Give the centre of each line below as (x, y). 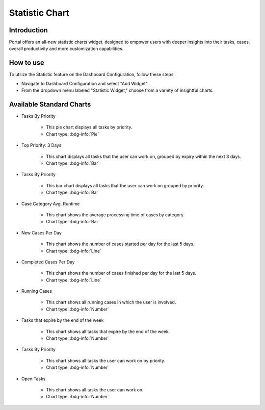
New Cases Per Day (41, 232)
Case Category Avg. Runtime (51, 204)
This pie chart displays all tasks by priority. (89, 127)
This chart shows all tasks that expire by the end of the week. (108, 332)
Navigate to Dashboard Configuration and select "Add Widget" (85, 83)
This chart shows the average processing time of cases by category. (115, 215)
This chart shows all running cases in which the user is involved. (111, 302)
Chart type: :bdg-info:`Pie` (72, 134)
